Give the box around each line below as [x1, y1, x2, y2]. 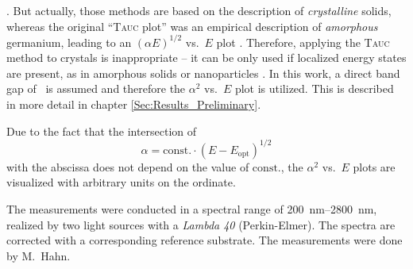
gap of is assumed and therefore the [6, 80, 186, 97]
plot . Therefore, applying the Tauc [216, 33, 390, 50]
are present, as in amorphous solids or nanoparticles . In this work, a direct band [6, 64, 400, 81]
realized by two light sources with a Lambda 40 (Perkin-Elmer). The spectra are [6, 216, 396, 232]
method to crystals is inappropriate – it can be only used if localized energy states [6, 49, 407, 66]
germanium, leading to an [6, 33, 132, 50]
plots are [353, 158, 396, 175]
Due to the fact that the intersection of [6, 122, 197, 139]
